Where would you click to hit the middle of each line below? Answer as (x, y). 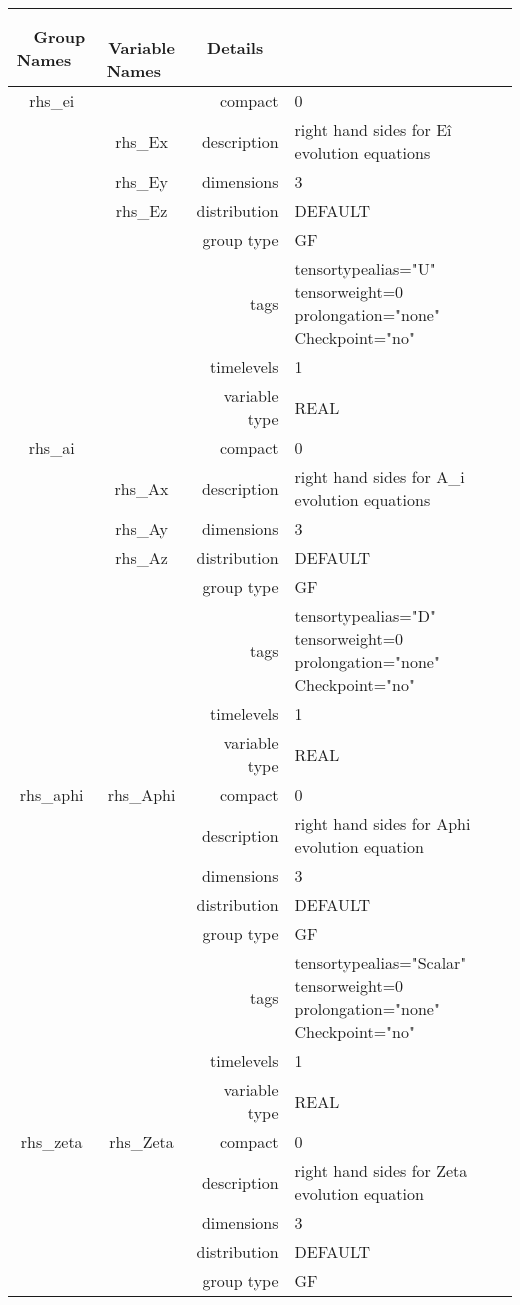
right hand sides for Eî (373, 129)
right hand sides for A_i (379, 476)
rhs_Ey (141, 181)
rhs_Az (141, 557)
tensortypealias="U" (365, 268)
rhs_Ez (141, 210)
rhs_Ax (141, 488)
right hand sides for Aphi (382, 823)
